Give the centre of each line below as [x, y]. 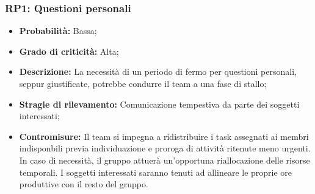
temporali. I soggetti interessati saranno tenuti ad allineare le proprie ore [156, 172]
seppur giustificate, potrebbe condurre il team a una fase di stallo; [143, 83]
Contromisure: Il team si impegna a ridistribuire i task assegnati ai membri [164, 136]
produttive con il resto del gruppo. [84, 184]
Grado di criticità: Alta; [69, 51]
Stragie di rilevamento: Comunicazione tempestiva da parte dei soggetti [159, 104]
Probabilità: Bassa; [58, 31]
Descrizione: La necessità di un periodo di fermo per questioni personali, [158, 71]
